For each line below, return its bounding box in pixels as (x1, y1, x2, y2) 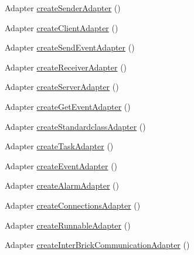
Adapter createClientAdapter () (5, 21, 118, 33)
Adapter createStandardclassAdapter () (5, 120, 146, 132)
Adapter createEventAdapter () (5, 159, 118, 172)
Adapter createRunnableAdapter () (5, 219, 131, 231)
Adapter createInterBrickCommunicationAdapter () (5, 239, 190, 251)
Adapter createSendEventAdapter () (5, 41, 135, 53)
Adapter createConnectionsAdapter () (5, 199, 141, 211)
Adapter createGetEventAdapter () (5, 100, 131, 112)
